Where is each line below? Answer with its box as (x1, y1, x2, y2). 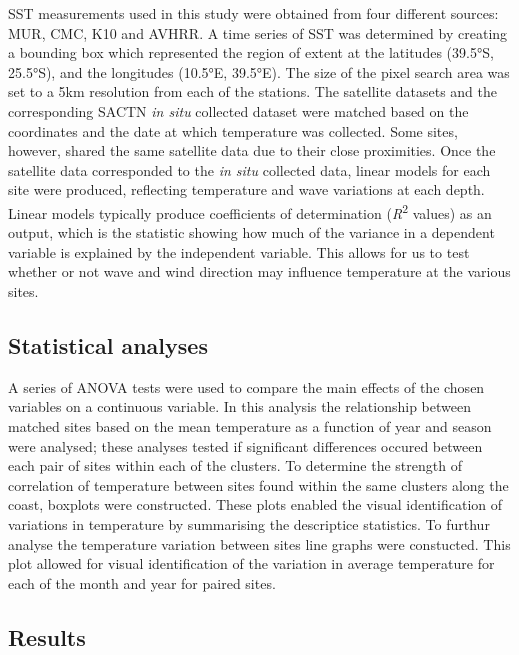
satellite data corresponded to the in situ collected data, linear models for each (8, 159, 491, 180)
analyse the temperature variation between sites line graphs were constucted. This (8, 533, 511, 554)
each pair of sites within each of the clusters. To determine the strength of (8, 455, 462, 476)
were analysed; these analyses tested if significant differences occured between (8, 435, 483, 456)
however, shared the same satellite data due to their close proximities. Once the (8, 140, 496, 161)
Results (8, 621, 86, 652)
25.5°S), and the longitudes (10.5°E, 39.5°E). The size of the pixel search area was (8, 61, 510, 82)
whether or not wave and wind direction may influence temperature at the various (8, 261, 511, 282)
